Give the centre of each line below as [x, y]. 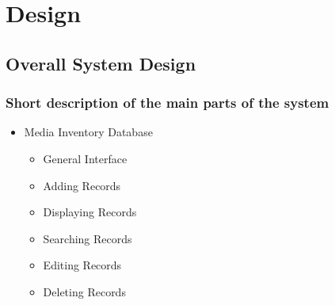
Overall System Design [101, 63]
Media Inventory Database [88, 132]
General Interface [85, 158]
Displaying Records [90, 212]
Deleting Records [84, 291]
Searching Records [88, 238]
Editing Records [82, 265]
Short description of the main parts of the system [167, 103]
